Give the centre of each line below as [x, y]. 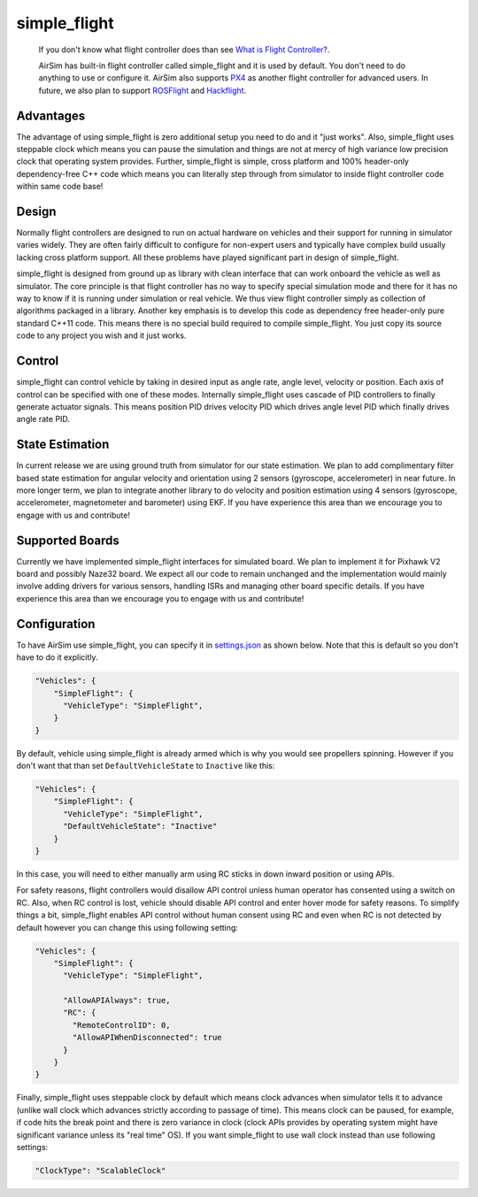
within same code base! [60, 187]
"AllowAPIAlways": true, [117, 1001]
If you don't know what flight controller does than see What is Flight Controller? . [184, 50]
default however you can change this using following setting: [127, 927]
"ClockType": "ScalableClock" [100, 1170]
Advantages [51, 115]
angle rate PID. [43, 419]
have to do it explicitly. [57, 657]
